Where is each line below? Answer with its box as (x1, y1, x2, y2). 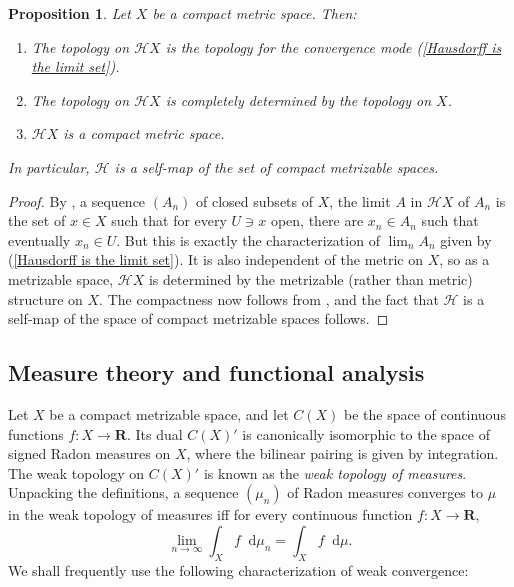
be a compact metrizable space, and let (49, 403, 289, 424)
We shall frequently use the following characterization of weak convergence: (8, 559, 469, 580)
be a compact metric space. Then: (152, 3, 357, 23)
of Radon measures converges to (287, 482, 483, 503)
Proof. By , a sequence (8, 190, 146, 211)
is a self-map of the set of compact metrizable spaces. (114, 156, 439, 177)
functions (8, 423, 64, 444)
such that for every (111, 210, 227, 231)
